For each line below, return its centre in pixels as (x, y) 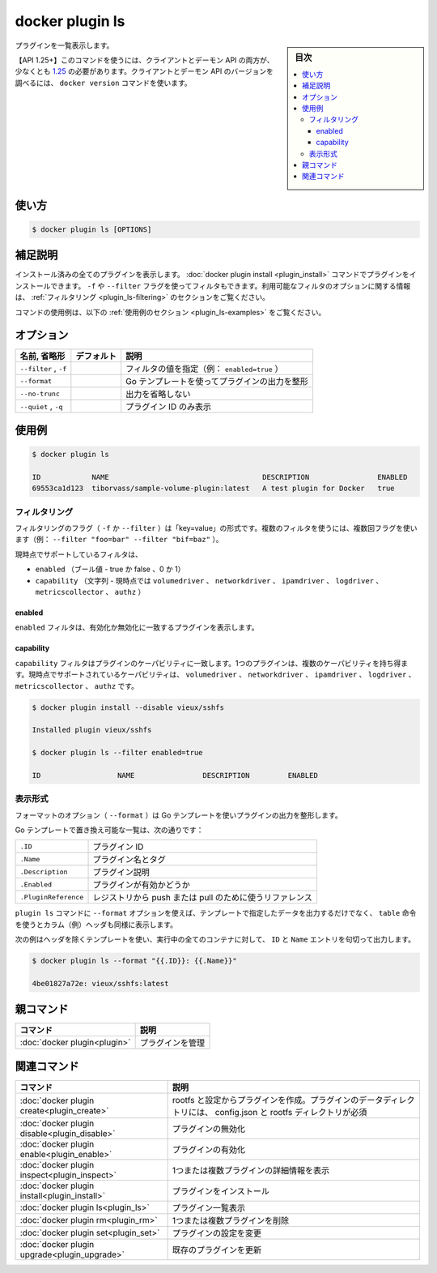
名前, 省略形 (42, 357)
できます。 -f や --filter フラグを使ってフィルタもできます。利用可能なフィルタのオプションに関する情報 (230, 286)
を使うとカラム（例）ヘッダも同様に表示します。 (96, 925)
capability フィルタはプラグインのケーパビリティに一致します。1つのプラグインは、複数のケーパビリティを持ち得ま (212, 663)
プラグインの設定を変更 (217, 1233)
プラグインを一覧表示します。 (64, 45)
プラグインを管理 (172, 1043)
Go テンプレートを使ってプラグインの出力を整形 (217, 382)
